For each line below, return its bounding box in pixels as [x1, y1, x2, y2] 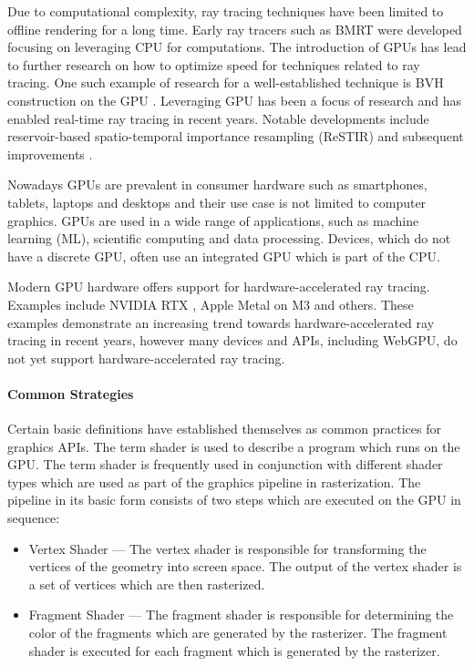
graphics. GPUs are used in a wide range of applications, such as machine [7, 210, 419, 230]
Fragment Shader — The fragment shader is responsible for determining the [28, 605, 454, 624]
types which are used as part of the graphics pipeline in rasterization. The [7, 472, 421, 491]
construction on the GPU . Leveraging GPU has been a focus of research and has [7, 90, 461, 109]
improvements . [7, 144, 93, 163]
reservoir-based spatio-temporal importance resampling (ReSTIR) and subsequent [7, 127, 464, 146]
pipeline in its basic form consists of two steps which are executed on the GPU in [7, 490, 461, 509]
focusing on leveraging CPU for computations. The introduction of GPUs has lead [7, 37, 467, 56]
